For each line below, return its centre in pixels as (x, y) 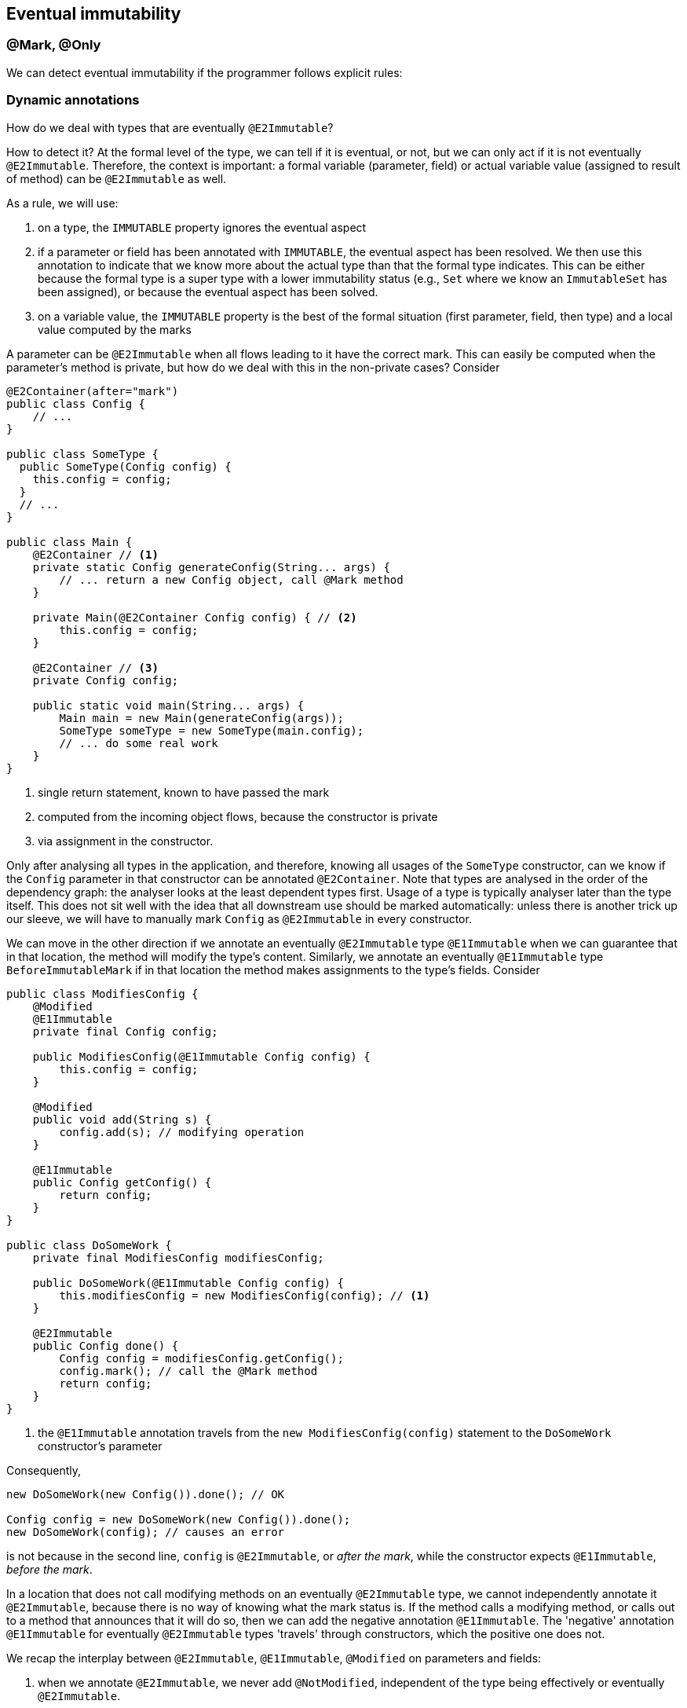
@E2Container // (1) (95, 554)
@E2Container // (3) (95, 667)
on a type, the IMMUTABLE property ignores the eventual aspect (202, 227)
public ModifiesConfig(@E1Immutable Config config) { (201, 1056)
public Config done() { (106, 1345)
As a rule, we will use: (62, 203)
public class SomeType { (82, 454)
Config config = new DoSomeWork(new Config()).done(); (179, 1519)
